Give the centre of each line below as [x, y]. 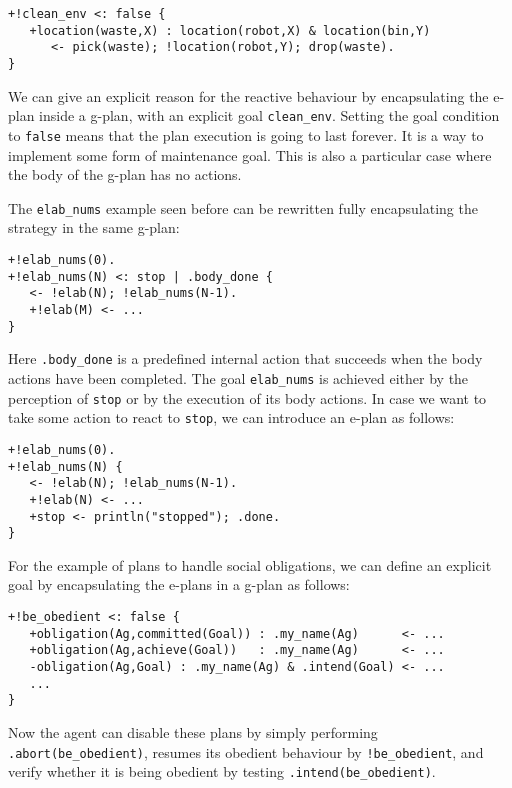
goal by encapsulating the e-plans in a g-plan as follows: [179, 584]
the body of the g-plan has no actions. [125, 174]
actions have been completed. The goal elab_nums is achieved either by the [238, 377]
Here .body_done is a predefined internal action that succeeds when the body [245, 358]
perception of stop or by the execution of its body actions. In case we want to [247, 397]
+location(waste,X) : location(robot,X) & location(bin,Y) [230, 30]
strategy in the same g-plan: [94, 227]
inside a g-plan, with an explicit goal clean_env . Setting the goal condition [269, 115]
